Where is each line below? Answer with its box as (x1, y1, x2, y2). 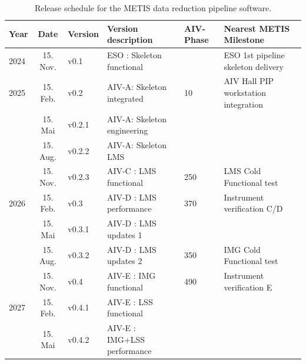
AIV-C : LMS (107, 165, 157, 177)
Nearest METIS (224, 22, 290, 34)
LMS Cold (224, 165, 261, 177)
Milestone (224, 34, 264, 46)
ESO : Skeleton (107, 49, 162, 61)
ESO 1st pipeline (224, 49, 285, 61)
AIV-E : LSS (107, 295, 153, 308)
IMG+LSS (107, 333, 145, 345)
